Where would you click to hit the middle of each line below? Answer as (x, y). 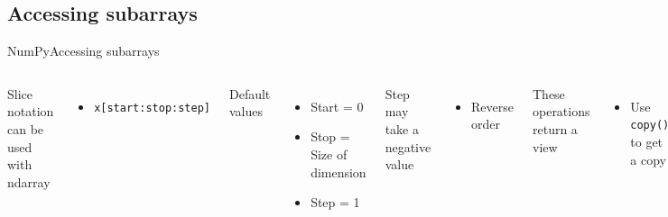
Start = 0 (337, 106)
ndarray (29, 181)
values (246, 111)
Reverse (492, 106)
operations (561, 111)
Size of (329, 154)
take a (402, 128)
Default (250, 93)
